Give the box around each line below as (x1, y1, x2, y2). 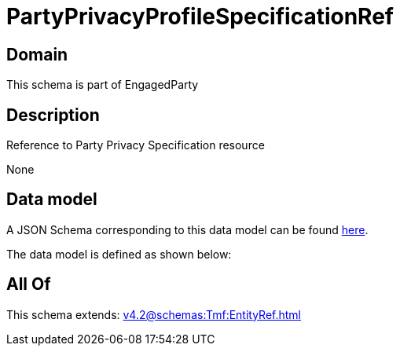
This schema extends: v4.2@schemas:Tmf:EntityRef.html (6, 307, 302, 321)
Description (6, 104, 100, 125)
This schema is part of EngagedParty (6, 78, 199, 92)
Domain (6, 44, 68, 64)
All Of (6, 274, 51, 295)
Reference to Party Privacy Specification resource (6, 138, 265, 152)
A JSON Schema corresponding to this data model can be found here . (6, 222, 369, 236)
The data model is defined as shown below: (6, 247, 232, 261)
